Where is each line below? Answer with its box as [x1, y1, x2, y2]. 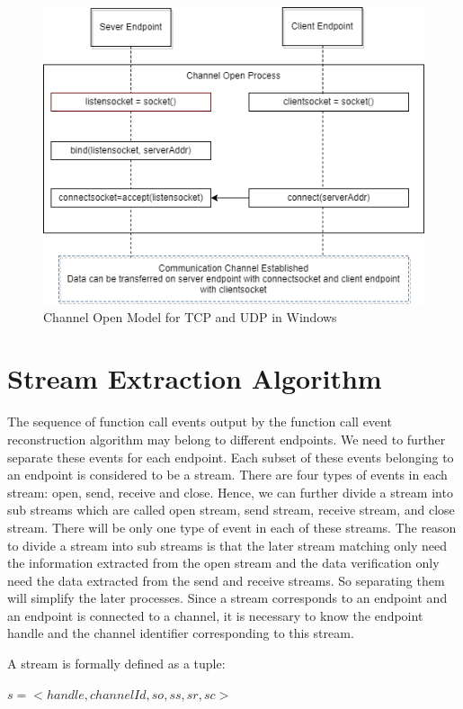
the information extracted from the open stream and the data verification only [7, 553, 440, 572]
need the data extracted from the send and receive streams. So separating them [7, 570, 445, 589]
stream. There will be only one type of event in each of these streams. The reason [7, 517, 457, 536]
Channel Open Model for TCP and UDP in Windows [43, 307, 337, 326]
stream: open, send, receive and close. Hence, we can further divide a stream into [7, 482, 453, 501]
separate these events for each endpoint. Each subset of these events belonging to [7, 447, 454, 466]
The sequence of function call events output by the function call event [7, 412, 392, 431]
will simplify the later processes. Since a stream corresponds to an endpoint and [7, 588, 448, 607]
